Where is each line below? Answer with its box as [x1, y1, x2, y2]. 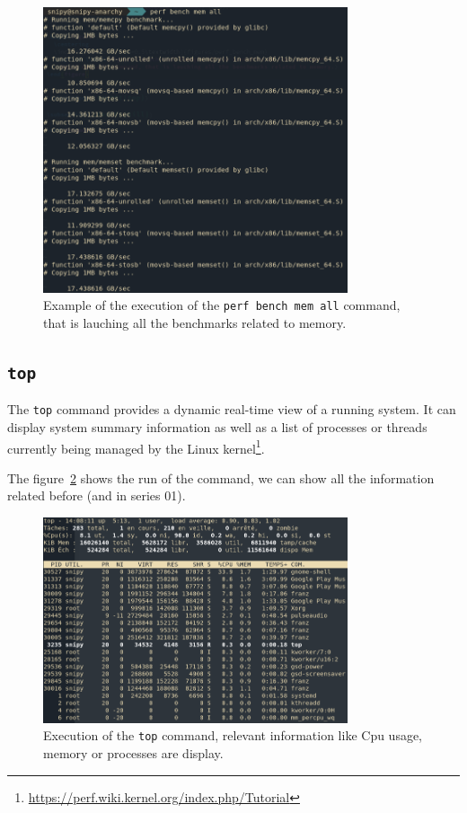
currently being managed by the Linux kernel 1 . [7, 436, 265, 457]
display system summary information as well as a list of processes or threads [7, 417, 427, 436]
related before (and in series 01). [7, 486, 186, 505]
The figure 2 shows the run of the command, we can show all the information [7, 468, 435, 487]
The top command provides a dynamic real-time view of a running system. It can [7, 400, 456, 419]
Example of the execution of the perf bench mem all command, [43, 296, 401, 314]
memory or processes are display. [43, 744, 224, 763]
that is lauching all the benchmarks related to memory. [43, 313, 347, 331]
